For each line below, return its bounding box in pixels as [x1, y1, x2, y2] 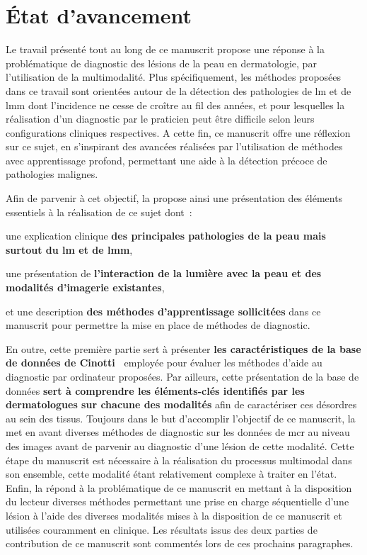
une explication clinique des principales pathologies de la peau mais [6, 228, 326, 243]
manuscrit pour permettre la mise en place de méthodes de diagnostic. [6, 318, 310, 332]
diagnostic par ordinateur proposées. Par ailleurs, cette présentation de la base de [6, 369, 359, 383]
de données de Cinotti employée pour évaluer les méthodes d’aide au [6, 355, 322, 370]
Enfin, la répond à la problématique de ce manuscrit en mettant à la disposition [6, 480, 352, 495]
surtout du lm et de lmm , [6, 242, 133, 257]
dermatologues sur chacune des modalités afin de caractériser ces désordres [6, 397, 357, 412]
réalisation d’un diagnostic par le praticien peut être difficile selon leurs [6, 111, 315, 126]
